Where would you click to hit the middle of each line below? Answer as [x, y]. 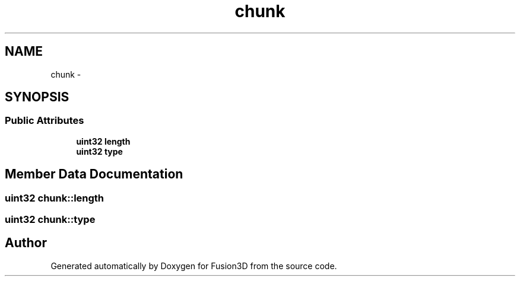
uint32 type [99, 151]
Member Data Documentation [94, 174]
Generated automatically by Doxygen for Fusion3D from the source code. [194, 266]
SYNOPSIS [37, 97]
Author [26, 243]
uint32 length [103, 141]
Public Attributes [45, 121]
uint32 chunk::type [50, 220]
